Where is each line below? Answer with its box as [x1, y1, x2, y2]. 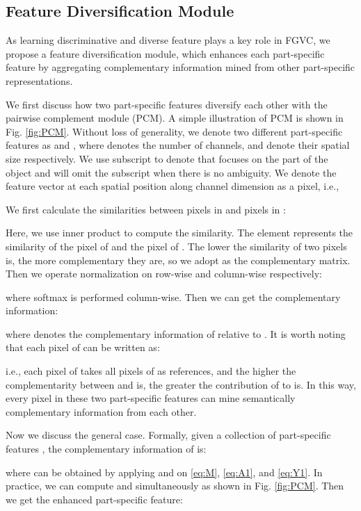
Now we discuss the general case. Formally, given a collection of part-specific [6, 428, 331, 442]
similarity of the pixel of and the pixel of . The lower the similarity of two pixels [6, 238, 347, 253]
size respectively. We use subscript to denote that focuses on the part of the [6, 151, 328, 165]
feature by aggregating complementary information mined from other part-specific [6, 60, 355, 74]
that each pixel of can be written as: [6, 340, 160, 355]
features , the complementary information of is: [6, 441, 207, 456]
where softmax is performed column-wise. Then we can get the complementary [6, 289, 341, 304]
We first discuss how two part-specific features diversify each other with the [6, 97, 328, 111]
